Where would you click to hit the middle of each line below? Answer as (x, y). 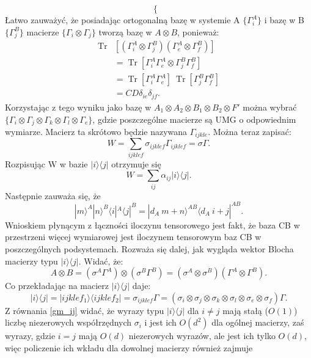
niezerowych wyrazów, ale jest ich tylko (202, 336)
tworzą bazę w (125, 31)
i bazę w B (284, 20)
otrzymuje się (136, 163)
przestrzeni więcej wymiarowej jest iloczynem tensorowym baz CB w (133, 237)
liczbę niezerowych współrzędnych (68, 322)
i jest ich (160, 322)
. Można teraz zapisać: (250, 131)
